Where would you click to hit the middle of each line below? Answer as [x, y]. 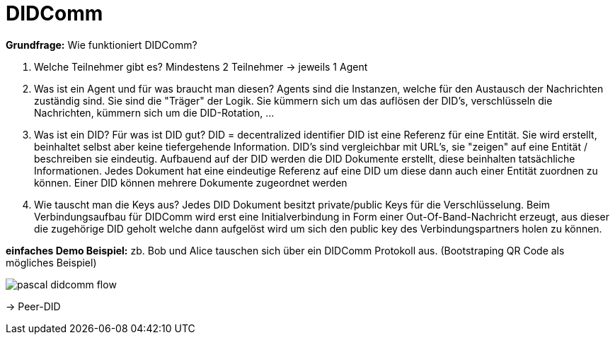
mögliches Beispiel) [51, 262]
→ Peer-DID [33, 306]
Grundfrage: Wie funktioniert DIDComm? [102, 45]
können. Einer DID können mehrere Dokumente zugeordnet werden [191, 182]
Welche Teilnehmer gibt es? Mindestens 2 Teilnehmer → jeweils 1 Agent [201, 66]
